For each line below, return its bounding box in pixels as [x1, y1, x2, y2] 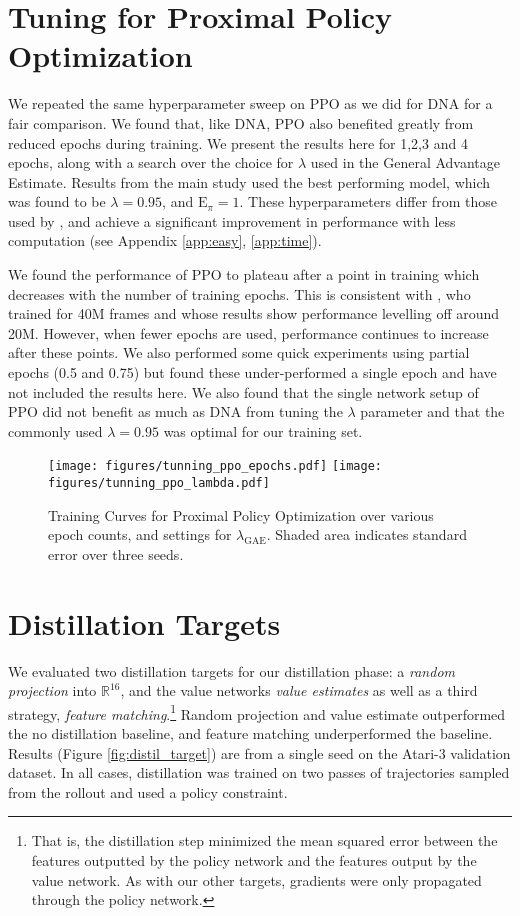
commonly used [8, 420, 103, 441]
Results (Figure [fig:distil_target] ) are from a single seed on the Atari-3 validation [8, 742, 511, 763]
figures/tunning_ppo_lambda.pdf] [48, 476, 270, 491]
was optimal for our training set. [163, 420, 363, 441]
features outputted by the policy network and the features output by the [31, 850, 477, 871]
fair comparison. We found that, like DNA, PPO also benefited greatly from [8, 112, 474, 133]
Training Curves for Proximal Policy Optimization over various [48, 504, 434, 525]
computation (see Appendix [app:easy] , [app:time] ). [8, 230, 322, 251]
